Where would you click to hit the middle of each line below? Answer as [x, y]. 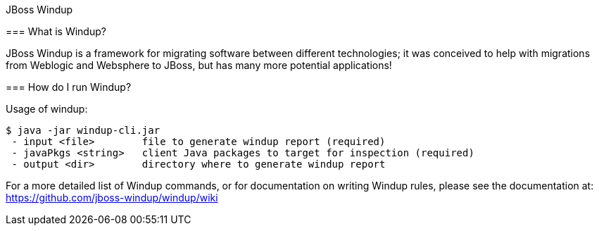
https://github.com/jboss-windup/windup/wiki [112, 198]
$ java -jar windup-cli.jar [83, 130]
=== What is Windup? [56, 31]
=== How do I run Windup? [69, 87]
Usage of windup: [47, 109]
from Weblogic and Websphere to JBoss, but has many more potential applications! [199, 65]
